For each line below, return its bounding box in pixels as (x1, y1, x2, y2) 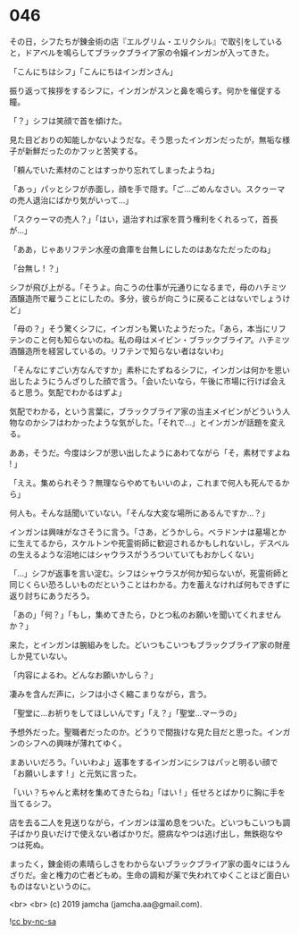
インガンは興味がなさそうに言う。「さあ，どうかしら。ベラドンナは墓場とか (9, 526, 287, 537)
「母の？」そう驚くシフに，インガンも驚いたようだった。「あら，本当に (9, 323, 270, 333)
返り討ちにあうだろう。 (9, 590, 96, 601)
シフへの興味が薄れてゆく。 (24, 737, 127, 748)
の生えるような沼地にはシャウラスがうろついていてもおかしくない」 (9, 549, 259, 560)
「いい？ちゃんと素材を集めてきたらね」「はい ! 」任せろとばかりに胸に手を (9, 787, 286, 797)
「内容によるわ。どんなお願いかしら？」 (9, 670, 158, 680)
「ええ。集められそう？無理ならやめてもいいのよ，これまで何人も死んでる (9, 477, 283, 488)
